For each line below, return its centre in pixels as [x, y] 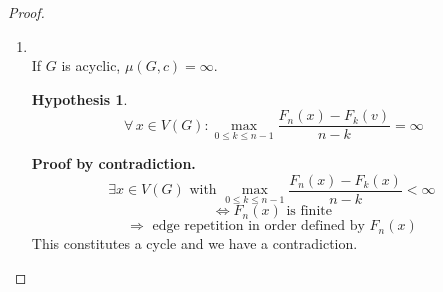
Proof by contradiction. [113, 163]
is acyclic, [91, 65]
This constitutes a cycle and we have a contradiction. [194, 243]
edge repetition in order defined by [258, 226]
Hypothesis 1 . [79, 98]
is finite [309, 211]
